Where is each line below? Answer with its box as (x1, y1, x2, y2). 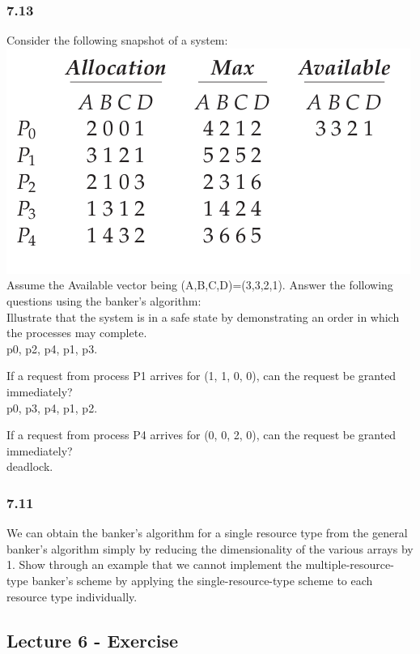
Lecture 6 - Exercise (6, 627, 179, 652)
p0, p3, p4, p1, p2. (6, 399, 98, 416)
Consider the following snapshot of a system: (6, 32, 228, 49)
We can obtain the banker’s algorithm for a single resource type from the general (6, 524, 408, 541)
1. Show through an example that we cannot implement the (6, 556, 302, 573)
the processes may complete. (6, 324, 147, 341)
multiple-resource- (305, 556, 394, 573)
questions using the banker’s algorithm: (6, 293, 202, 309)
